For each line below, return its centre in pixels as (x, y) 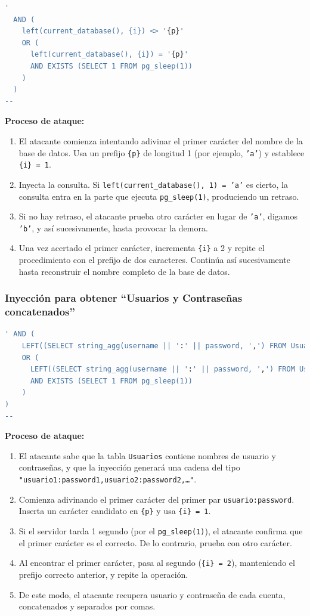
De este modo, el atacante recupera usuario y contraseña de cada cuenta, (152, 594)
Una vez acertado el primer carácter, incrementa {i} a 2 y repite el (142, 248)
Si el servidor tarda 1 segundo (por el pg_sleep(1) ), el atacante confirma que (161, 531)
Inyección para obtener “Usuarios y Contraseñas (124, 298)
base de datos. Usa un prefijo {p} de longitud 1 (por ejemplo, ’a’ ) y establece (162, 152)
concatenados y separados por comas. (87, 606)
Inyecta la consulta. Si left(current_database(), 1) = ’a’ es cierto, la (153, 184)
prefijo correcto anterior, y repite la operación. (103, 574)
